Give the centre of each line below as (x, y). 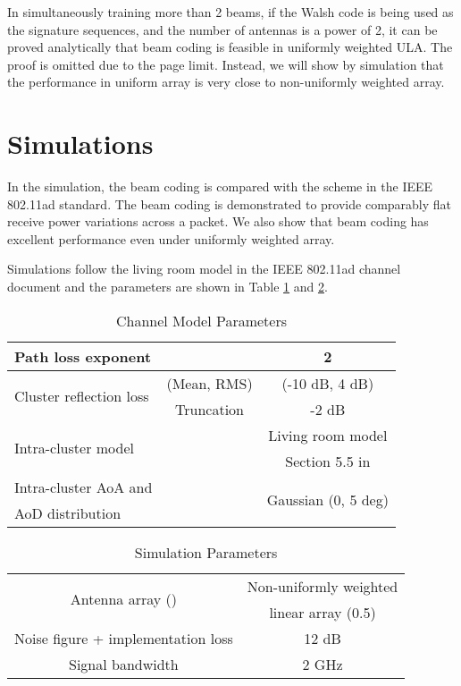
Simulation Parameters (206, 552)
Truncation (210, 409)
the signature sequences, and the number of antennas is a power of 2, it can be (222, 29)
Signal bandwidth (124, 664)
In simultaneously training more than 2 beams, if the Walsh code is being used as (230, 12)
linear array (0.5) (323, 612)
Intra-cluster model (74, 448)
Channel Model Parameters (201, 320)
